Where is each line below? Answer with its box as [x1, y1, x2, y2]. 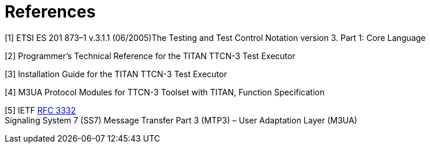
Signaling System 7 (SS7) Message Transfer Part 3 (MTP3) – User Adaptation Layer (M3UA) [5, 115, 358, 125]
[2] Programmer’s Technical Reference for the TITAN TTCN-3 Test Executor [5, 50, 296, 61]
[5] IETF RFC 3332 [5, 105, 76, 115]
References [5, 2, 96, 22]
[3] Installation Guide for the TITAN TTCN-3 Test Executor [5, 68, 227, 79]
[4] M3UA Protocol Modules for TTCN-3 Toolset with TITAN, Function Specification [5, 87, 325, 97]
